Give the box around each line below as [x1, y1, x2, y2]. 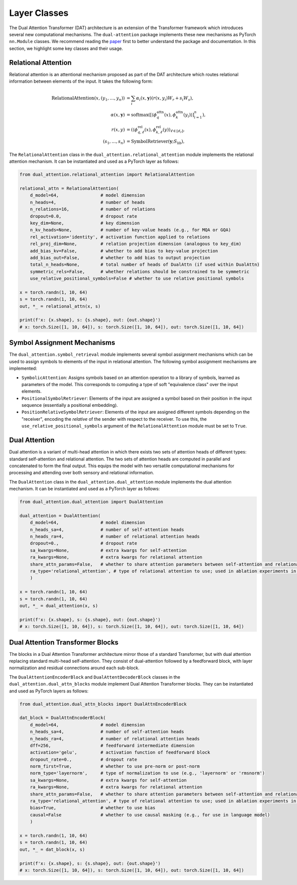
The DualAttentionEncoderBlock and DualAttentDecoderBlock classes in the [9, 674, 181, 680]
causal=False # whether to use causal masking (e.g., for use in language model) [30, 812, 270, 818]
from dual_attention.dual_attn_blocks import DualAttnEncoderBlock [19, 701, 187, 707]
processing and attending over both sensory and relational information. [9, 470, 154, 476]
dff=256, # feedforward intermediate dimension [30, 742, 195, 748]
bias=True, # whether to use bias [30, 805, 155, 811]
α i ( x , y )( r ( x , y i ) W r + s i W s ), [136, 96, 194, 102]
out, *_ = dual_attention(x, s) [19, 603, 99, 608]
